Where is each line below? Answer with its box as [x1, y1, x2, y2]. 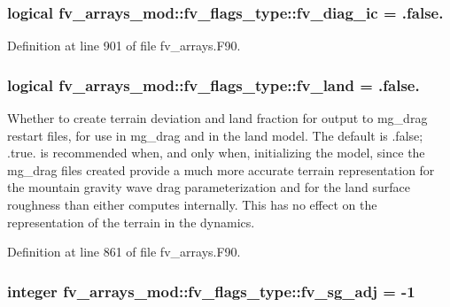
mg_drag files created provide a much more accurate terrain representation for [7, 160, 435, 179]
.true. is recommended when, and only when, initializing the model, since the [7, 143, 425, 162]
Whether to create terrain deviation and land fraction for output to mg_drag [7, 109, 428, 127]
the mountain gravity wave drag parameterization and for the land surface [7, 178, 410, 196]
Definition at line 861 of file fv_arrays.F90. [7, 242, 241, 261]
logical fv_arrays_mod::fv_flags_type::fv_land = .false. [7, 73, 420, 96]
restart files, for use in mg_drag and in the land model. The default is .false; [7, 126, 423, 144]
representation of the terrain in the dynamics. [7, 212, 255, 231]
